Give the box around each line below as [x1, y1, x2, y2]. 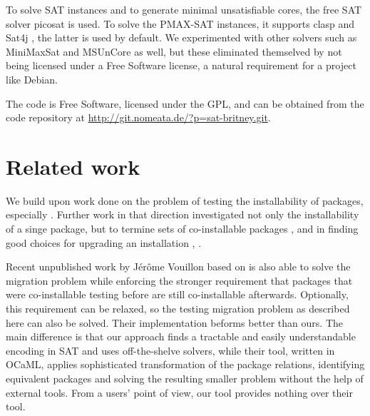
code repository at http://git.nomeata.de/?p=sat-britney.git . [6, 110, 271, 125]
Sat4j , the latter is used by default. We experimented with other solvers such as [6, 30, 357, 45]
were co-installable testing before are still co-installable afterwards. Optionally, [6, 287, 349, 302]
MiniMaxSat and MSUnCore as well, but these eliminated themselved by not [6, 44, 342, 59]
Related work [6, 151, 140, 181]
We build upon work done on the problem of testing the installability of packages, [6, 193, 364, 208]
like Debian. [6, 71, 58, 86]
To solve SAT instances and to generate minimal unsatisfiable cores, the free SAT [6, 2, 362, 16]
